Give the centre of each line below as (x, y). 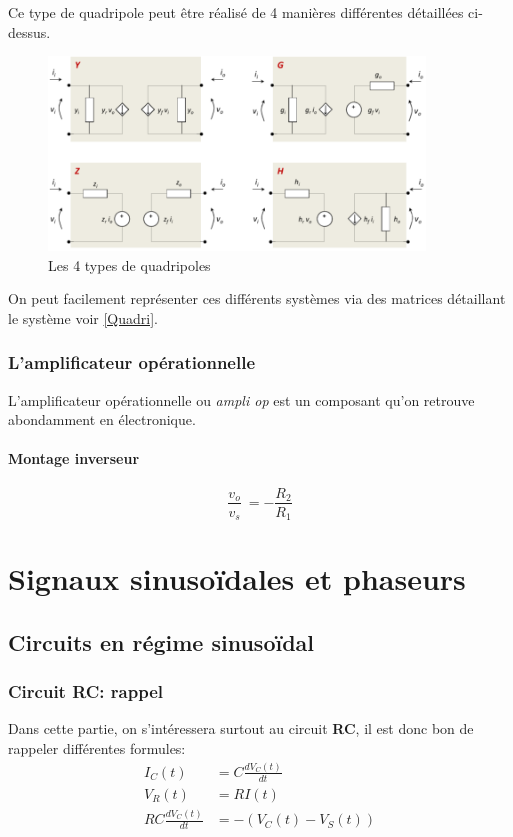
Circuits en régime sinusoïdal (161, 641)
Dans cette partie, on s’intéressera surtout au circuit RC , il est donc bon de (241, 728)
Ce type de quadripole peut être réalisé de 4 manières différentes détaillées (236, 12)
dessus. (29, 31)
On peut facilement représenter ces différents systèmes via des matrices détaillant (257, 298)
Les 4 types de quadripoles (129, 264)
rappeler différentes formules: (97, 747)
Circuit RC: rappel (86, 691)
